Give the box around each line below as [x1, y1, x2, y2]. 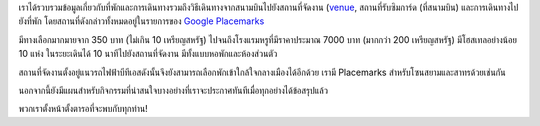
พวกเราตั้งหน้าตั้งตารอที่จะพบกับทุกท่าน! [18, 103, 149, 115]
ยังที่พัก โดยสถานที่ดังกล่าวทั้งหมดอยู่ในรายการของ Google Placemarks [18, 15, 265, 27]
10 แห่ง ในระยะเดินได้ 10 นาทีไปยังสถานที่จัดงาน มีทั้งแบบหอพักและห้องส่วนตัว [18, 48, 278, 60]
